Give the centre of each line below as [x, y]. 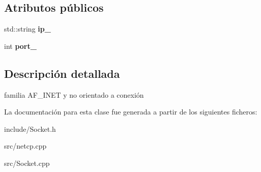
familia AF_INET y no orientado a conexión [74, 94]
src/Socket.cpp [27, 163]
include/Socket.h [30, 128]
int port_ [20, 46]
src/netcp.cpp [25, 146]
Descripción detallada [62, 73]
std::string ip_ [27, 29]
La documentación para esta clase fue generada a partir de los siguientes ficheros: [131, 112]
